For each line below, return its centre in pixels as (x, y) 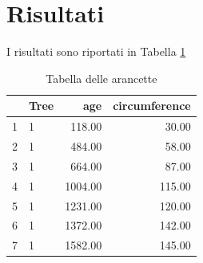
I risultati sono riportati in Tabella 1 (96, 51)
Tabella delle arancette (101, 78)
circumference (152, 106)
